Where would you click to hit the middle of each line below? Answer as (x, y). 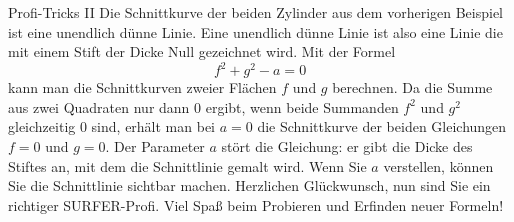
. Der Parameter (155, 146)
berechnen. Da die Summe (412, 87)
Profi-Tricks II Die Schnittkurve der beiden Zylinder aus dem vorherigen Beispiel (256, 12)
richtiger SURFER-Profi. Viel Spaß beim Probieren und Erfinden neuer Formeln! (256, 204)
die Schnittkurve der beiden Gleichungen (382, 126)
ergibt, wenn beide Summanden (302, 106)
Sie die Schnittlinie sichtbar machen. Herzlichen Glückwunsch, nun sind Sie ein (249, 185)
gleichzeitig (42, 126)
